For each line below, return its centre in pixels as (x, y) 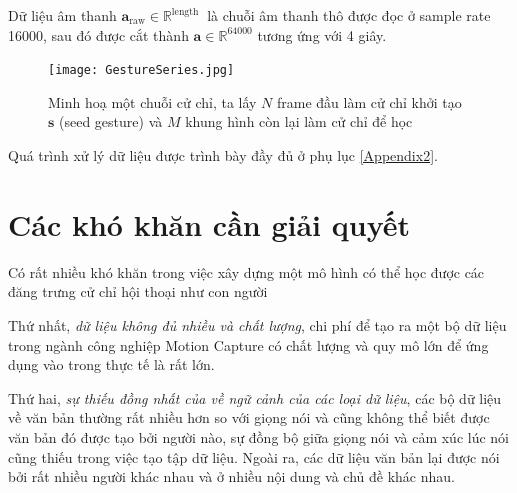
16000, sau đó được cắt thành (98, 34)
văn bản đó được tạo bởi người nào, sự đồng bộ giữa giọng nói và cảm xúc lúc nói (259, 436)
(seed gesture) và (111, 121)
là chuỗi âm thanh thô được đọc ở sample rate (349, 15)
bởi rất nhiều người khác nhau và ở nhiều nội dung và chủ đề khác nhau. (231, 476)
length (185, 11)
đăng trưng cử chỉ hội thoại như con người (138, 291)
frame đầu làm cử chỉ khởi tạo (369, 101)
